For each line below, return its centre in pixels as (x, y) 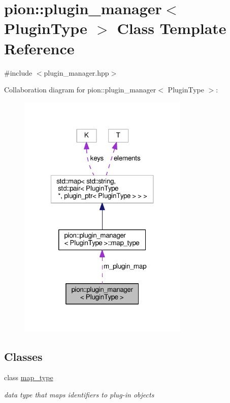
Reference (39, 48)
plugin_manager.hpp (76, 72)
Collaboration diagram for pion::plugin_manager (80, 90)
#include (18, 72)
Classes (23, 356)
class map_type (29, 377)
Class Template (172, 28)
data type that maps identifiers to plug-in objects (79, 395)
